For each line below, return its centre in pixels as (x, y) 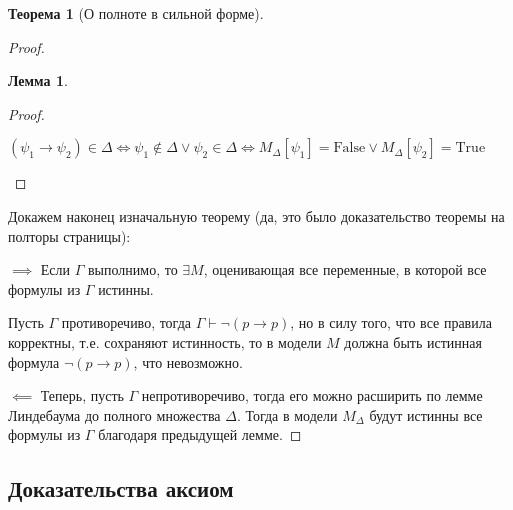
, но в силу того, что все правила (391, 322)
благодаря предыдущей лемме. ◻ (200, 434)
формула (34, 361)
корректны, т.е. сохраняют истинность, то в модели (165, 341)
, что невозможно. (188, 361)
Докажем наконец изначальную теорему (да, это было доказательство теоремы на (256, 215)
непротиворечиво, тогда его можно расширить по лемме (312, 395)
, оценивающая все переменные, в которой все (345, 269)
